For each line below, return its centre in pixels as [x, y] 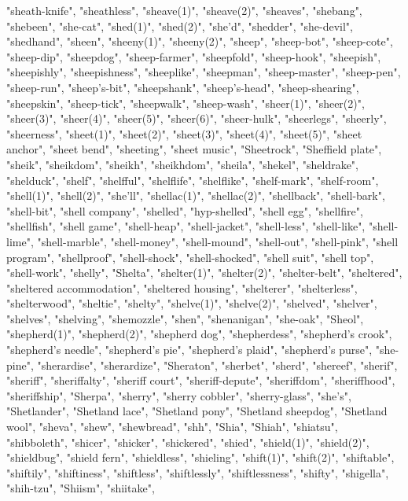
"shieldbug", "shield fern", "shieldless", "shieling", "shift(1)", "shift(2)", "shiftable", [200, 457]
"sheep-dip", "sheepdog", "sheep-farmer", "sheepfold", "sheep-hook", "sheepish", [194, 56]
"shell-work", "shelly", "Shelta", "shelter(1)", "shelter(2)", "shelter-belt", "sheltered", [204, 273]
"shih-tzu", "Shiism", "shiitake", [81, 488]
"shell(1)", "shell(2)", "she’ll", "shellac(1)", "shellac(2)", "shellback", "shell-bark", [196, 195]
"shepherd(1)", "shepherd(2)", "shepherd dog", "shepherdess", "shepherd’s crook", [199, 334]
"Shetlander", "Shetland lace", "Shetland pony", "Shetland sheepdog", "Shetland [197, 411]
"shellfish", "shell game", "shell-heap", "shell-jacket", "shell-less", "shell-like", [186, 226]
